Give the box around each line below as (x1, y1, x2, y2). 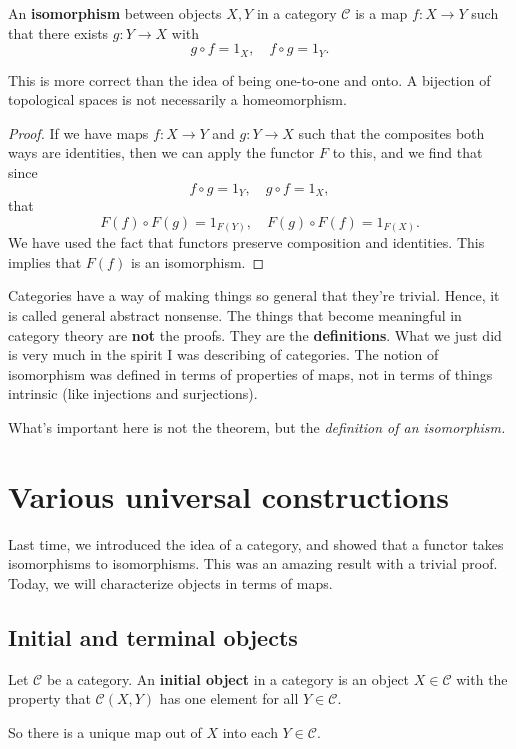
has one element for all (159, 688, 299, 709)
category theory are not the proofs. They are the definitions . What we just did (8, 324, 502, 345)
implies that (8, 251, 82, 272)
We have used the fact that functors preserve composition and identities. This (8, 232, 485, 253)
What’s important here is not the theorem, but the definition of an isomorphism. (8, 416, 506, 437)
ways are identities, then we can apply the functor (8, 142, 315, 163)
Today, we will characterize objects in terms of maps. (8, 572, 333, 593)
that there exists (8, 22, 109, 43)
